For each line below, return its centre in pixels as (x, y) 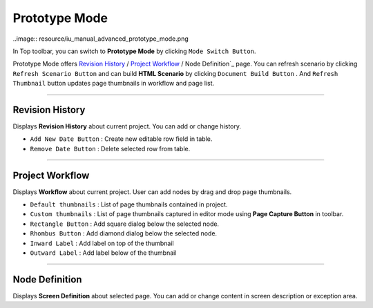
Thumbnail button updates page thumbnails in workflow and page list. (114, 84)
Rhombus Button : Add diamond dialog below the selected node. (124, 233)
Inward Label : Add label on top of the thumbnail (102, 243)
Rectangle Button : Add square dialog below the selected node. (125, 224)
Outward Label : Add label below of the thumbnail (103, 253)
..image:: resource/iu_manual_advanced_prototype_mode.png (101, 39)
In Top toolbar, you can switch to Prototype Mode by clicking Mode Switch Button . (134, 51)
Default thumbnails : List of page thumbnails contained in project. (129, 204)
